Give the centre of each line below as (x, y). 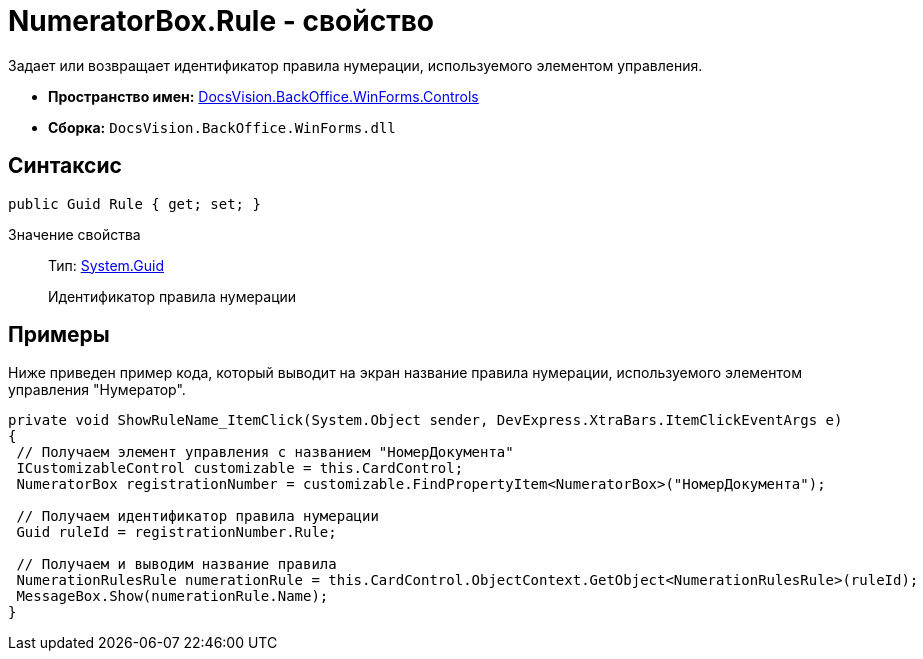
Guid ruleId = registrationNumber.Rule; (176, 532)
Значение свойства (74, 234)
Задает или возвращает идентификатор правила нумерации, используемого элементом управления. (355, 65)
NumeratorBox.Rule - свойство (221, 21)
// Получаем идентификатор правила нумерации (197, 516)
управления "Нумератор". (97, 390)
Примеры (59, 335)
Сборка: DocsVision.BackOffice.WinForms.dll (222, 127)
